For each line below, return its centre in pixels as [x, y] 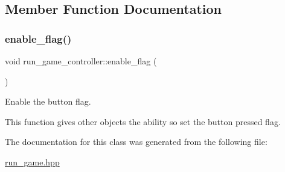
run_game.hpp [32, 161]
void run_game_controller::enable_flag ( [81, 61]
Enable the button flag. [48, 101]
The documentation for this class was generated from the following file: [136, 142]
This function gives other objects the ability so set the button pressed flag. [143, 121]
